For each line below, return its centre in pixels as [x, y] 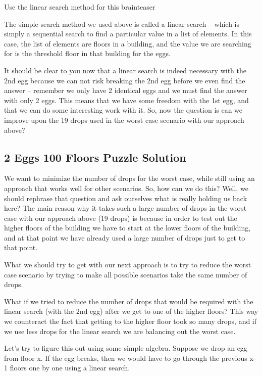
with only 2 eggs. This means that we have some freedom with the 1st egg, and [126, 100]
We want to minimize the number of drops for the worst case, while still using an [129, 178]
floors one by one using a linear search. [70, 368]
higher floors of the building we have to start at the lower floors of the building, [127, 228]
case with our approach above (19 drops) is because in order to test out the [121, 218]
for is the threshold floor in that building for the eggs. [87, 53]
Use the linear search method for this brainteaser [80, 7]
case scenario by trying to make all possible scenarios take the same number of [126, 274]
